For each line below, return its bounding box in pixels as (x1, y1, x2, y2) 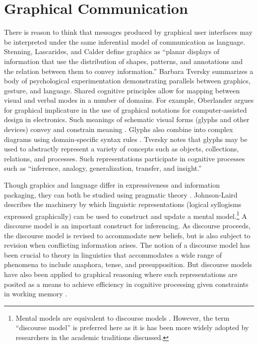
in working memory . (4, 288, 67, 299)
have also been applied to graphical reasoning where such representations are (4, 269, 238, 279)
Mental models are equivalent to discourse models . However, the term (15, 312, 230, 323)
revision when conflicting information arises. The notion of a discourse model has (4, 240, 251, 250)
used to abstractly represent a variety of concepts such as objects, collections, (4, 143, 239, 154)
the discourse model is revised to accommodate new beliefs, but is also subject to (4, 230, 251, 240)
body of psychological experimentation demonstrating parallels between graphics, (4, 75, 251, 86)
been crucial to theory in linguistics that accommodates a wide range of (4, 249, 222, 260)
